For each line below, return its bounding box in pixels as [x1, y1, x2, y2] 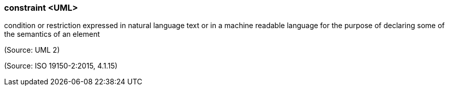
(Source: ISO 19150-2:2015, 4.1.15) [4, 61, 118, 71]
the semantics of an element [4, 30, 100, 39]
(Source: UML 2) [4, 46, 60, 55]
